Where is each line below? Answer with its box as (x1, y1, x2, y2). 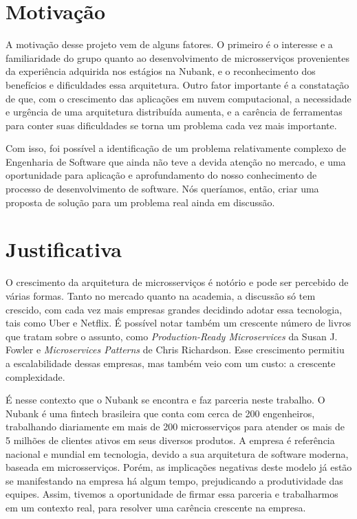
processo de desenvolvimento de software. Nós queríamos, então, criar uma (6, 181, 319, 196)
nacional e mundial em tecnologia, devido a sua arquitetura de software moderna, (6, 446, 349, 461)
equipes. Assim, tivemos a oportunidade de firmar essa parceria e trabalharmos (6, 487, 338, 501)
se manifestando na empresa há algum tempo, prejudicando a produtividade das (6, 473, 343, 487)
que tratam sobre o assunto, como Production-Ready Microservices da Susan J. (6, 329, 338, 343)
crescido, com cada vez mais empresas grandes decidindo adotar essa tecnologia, (6, 302, 343, 316)
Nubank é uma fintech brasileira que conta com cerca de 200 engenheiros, (6, 406, 315, 420)
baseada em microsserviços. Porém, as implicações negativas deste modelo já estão (6, 460, 352, 474)
